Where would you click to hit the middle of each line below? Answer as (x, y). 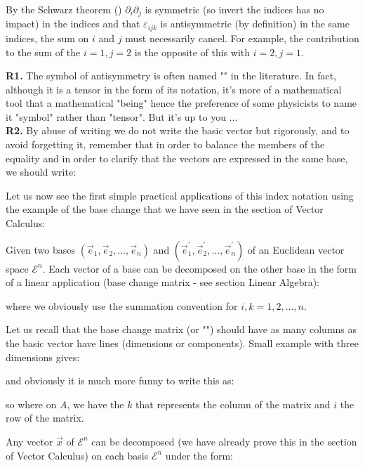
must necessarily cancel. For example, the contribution (242, 38)
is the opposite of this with (192, 52)
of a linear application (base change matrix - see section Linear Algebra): (163, 282)
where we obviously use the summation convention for (122, 305)
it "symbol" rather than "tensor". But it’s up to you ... (122, 116)
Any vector (29, 441)
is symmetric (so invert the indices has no (234, 9)
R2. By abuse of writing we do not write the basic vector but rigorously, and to (178, 130)
